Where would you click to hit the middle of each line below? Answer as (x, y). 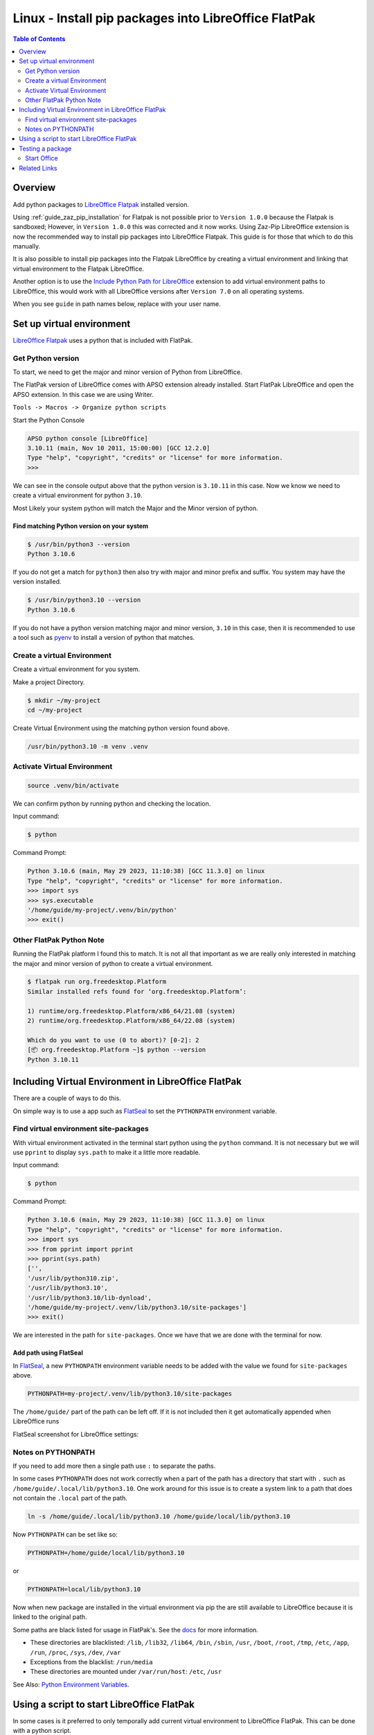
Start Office (42, 158)
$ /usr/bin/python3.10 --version (84, 600)
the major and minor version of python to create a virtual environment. (113, 963)
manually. (27, 246)
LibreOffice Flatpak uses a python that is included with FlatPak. (103, 340)
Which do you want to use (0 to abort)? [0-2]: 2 (113, 1040)
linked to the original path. (50, 1617)
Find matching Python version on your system (81, 526)
